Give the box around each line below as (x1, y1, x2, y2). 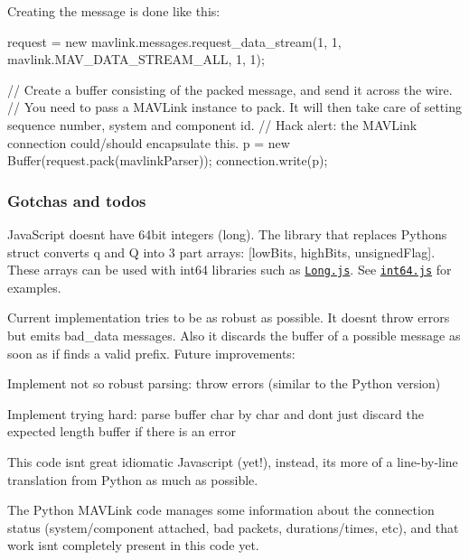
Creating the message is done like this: (7, 2, 220, 20)
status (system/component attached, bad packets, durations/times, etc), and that (7, 518, 459, 537)
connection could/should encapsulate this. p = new (7, 133, 290, 152)
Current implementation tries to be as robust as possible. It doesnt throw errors (7, 308, 450, 327)
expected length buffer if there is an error (7, 422, 237, 441)
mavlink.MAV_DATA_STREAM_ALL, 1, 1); (7, 50, 265, 69)
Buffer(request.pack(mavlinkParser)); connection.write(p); (7, 151, 328, 170)
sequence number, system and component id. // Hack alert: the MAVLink (7, 115, 417, 134)
